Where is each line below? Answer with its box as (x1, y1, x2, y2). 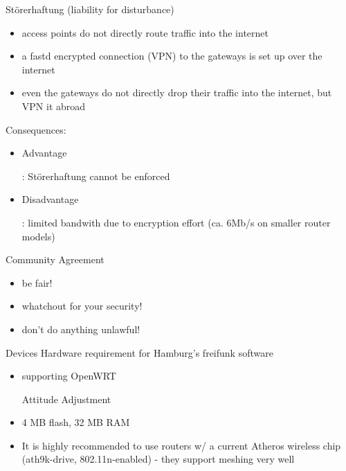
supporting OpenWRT (21, 368, 116, 383)
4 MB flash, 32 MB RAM (21, 415, 130, 429)
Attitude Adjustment (21, 391, 111, 406)
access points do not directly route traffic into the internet (21, 25, 268, 39)
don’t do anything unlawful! (21, 321, 140, 336)
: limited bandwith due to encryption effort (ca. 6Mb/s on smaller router (21, 215, 331, 229)
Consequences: (6, 122, 66, 136)
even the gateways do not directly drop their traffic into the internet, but (21, 85, 332, 100)
